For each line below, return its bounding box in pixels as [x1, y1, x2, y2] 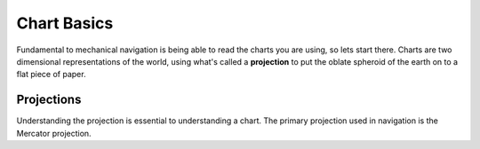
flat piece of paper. [16, 69, 86, 80]
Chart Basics [16, 13, 114, 33]
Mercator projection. [16, 128, 92, 138]
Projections [16, 92, 82, 107]
